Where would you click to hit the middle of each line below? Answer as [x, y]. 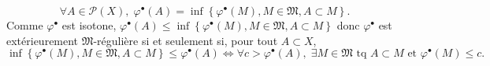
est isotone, [89, 25]
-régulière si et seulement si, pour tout [186, 40]
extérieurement [43, 40]
